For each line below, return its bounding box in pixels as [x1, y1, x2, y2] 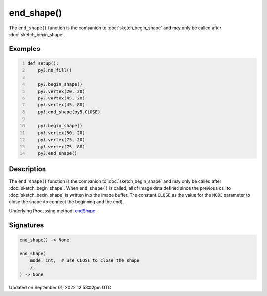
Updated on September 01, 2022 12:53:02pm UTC [9, 285, 111, 291]
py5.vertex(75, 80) [38, 144, 85, 149]
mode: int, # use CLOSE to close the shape [30, 258, 140, 263]
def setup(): [27, 60, 59, 66]
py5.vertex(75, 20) [38, 137, 85, 143]
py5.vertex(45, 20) [38, 95, 85, 101]
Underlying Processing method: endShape [9, 208, 96, 214]
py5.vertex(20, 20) [38, 88, 85, 94]
